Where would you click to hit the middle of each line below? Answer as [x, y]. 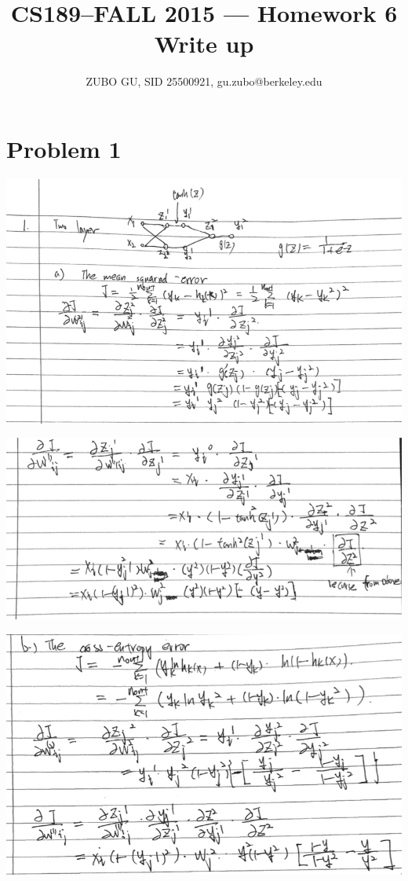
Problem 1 [64, 148]
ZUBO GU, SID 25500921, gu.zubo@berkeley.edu [204, 81]
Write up [204, 44]
